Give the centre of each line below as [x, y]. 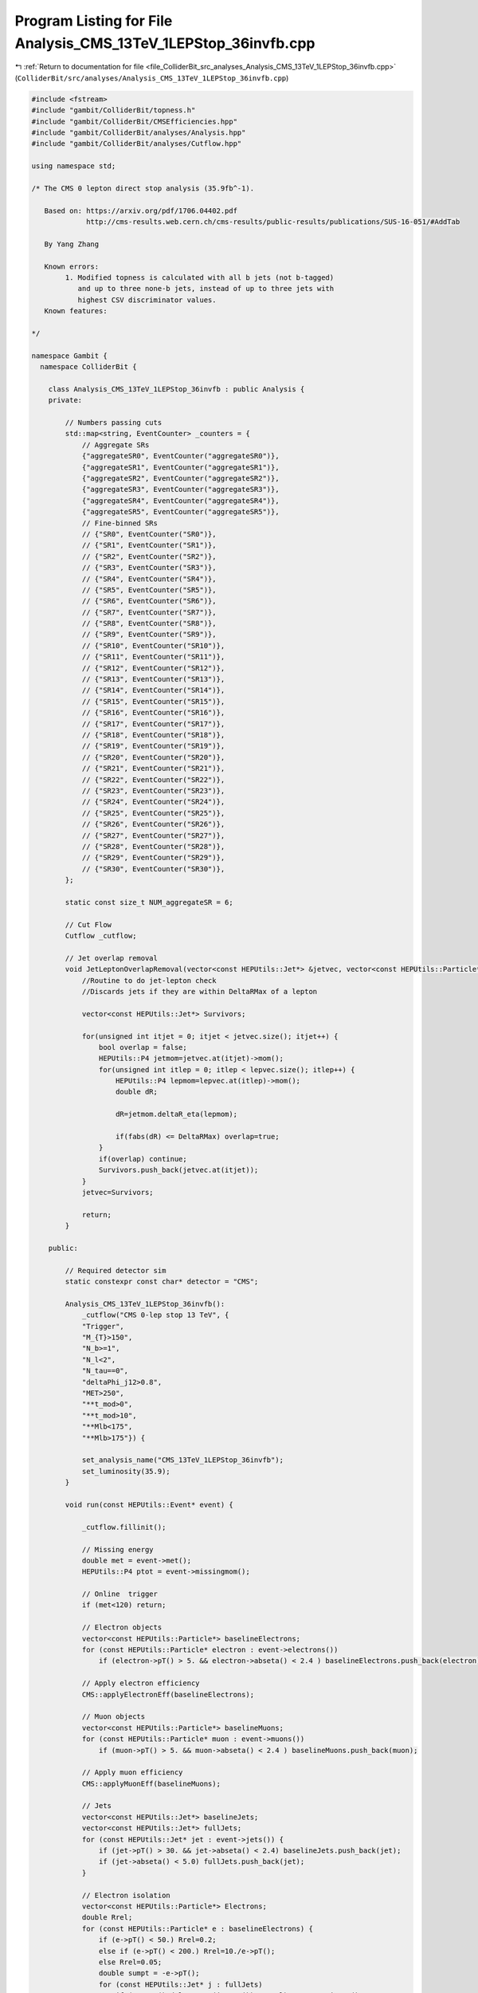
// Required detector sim [116, 1270]
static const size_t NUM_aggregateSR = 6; [149, 902]
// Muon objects [114, 1717]
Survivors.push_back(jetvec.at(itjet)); [178, 1170]
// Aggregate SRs [116, 445]
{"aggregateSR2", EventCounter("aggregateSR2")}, [180, 478]
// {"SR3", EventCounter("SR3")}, [149, 568]
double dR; [137, 1092]
